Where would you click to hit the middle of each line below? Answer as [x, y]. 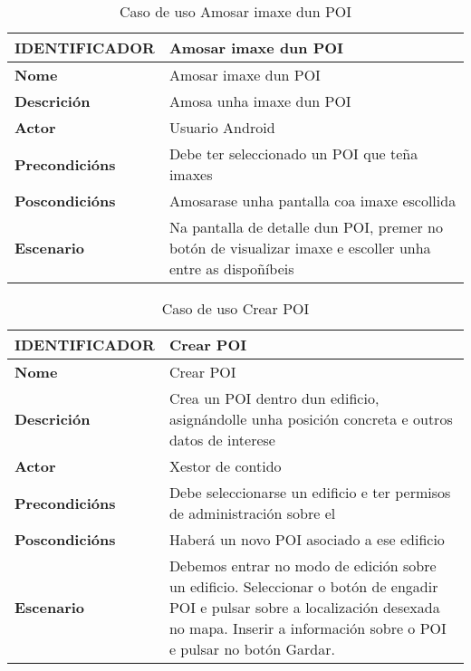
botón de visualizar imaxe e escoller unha [300, 248]
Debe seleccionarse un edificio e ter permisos [310, 492]
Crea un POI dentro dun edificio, [274, 398]
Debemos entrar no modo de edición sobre [303, 566]
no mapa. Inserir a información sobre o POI [308, 628]
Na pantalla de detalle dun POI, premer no [306, 227]
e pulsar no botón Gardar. [252, 649]
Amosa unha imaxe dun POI [260, 101]
